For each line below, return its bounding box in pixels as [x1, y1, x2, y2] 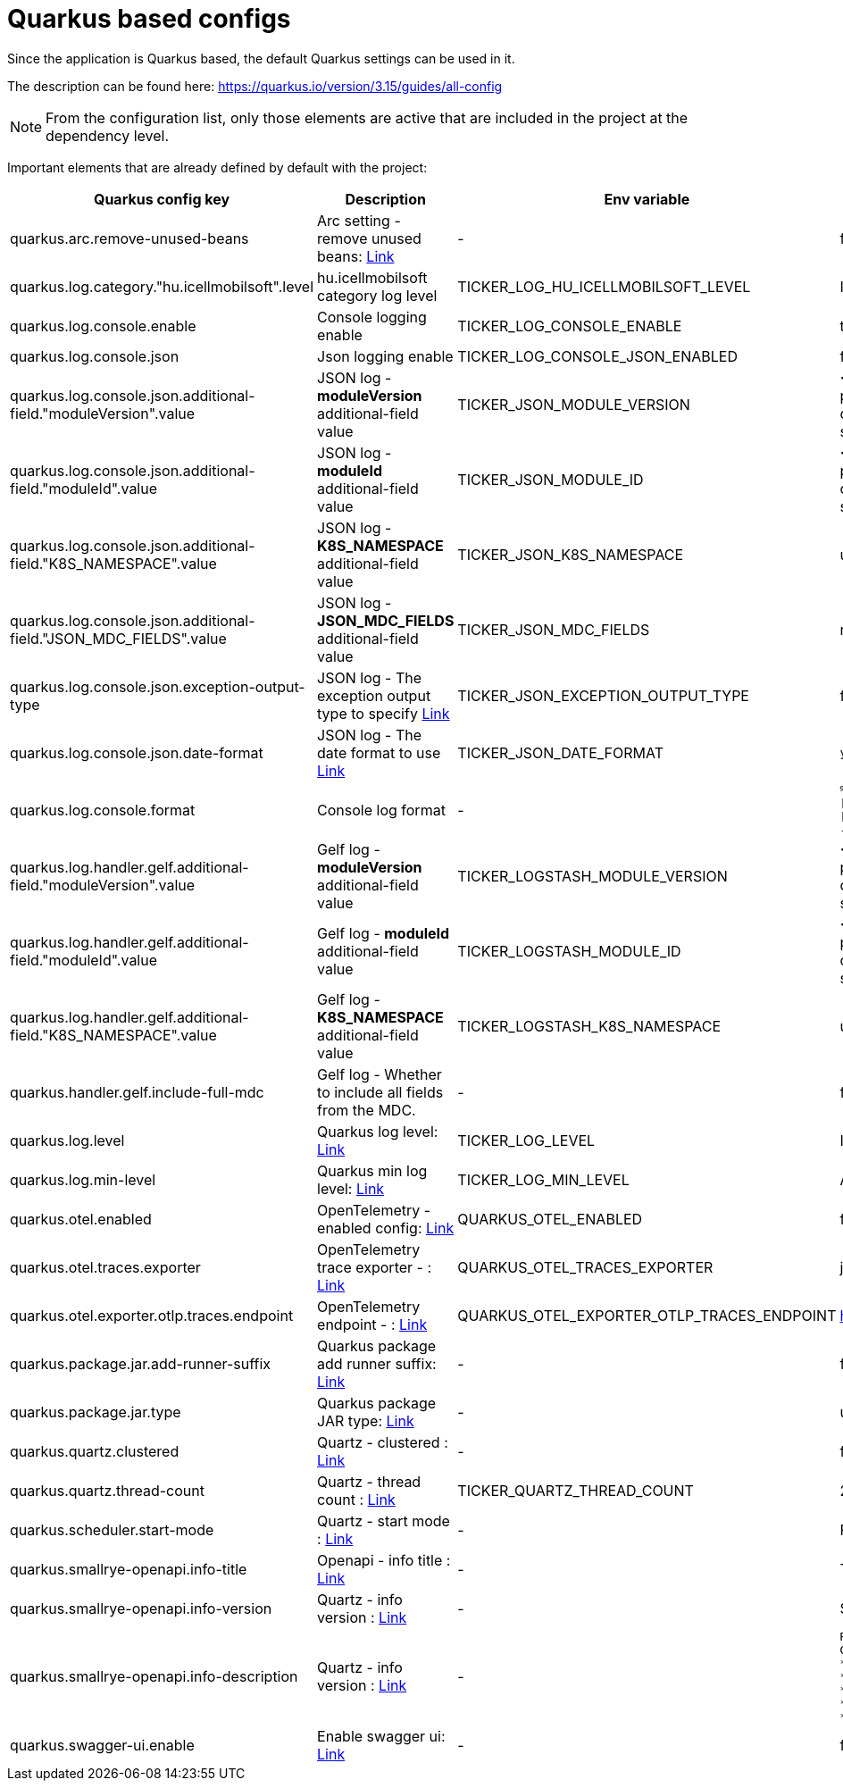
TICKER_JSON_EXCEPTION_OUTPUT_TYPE [457, 686, 749, 705]
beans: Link [317, 246, 395, 265]
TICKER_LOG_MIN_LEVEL [457, 1170, 630, 1189]
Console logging [317, 307, 427, 326]
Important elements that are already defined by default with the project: [7, 159, 428, 175]
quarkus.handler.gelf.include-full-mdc [10, 1082, 264, 1101]
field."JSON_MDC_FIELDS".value [10, 629, 227, 648]
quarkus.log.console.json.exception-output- [10, 677, 305, 696]
